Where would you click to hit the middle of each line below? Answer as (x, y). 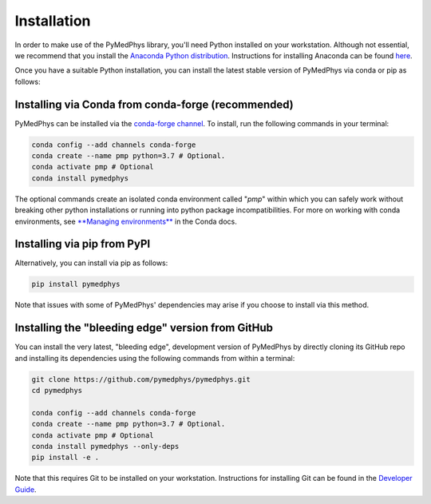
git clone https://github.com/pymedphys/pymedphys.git (141, 379)
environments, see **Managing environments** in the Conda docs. (126, 221)
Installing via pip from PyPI (83, 244)
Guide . (26, 489)
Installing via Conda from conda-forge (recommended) (154, 104)
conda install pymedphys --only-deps (105, 446)
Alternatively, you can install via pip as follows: (91, 263)
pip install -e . (65, 458)
